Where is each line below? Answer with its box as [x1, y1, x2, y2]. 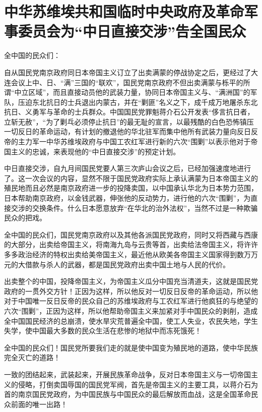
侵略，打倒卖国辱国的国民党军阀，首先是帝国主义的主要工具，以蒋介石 [18, 379, 251, 389]
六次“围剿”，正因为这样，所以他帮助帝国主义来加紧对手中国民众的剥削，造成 [4, 305, 258, 316]
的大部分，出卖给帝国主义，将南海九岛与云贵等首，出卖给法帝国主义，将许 [4, 239, 251, 250]
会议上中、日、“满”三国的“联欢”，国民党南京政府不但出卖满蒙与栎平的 [11, 77, 243, 87]
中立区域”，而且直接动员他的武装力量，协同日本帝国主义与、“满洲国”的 [14, 87, 250, 97]
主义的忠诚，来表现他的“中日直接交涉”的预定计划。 [11, 146, 180, 156]
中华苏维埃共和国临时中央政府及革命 [4, 1, 244, 22]
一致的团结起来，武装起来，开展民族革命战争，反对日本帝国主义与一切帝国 [4, 369, 251, 379]
